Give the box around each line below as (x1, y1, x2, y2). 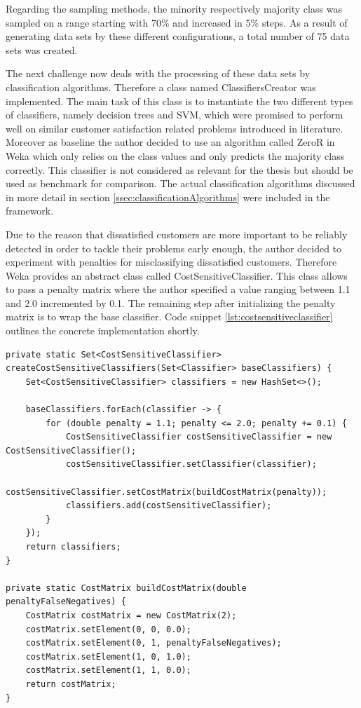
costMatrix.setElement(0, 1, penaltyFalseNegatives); (25, 638, 282, 648)
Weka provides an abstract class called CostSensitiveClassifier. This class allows (6, 268, 348, 282)
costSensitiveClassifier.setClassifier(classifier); (65, 459, 317, 470)
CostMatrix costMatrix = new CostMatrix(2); (25, 610, 237, 620)
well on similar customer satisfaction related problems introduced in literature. (6, 121, 343, 135)
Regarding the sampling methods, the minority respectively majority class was (6, 1, 342, 15)
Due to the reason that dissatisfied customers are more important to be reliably (6, 226, 348, 241)
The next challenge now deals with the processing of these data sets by (6, 66, 311, 81)
